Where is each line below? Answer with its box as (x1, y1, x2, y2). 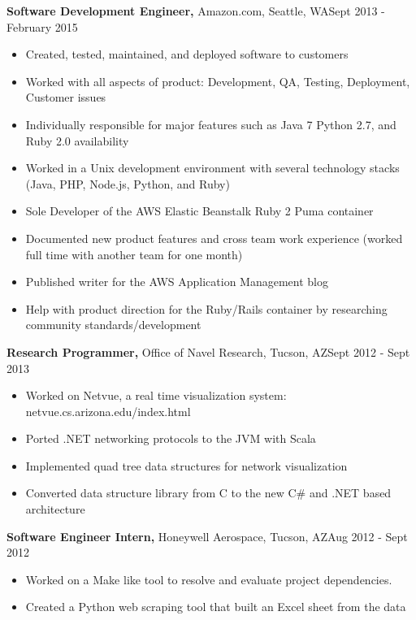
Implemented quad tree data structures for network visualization (25, 457, 348, 474)
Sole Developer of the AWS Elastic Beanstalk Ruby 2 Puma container (25, 202, 374, 219)
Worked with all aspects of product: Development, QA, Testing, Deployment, (25, 72, 410, 89)
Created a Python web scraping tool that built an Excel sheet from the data (25, 598, 406, 615)
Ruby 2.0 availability (25, 132, 129, 149)
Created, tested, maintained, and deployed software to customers (25, 46, 349, 63)
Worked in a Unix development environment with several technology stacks (25, 159, 400, 176)
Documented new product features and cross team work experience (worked (25, 229, 403, 246)
